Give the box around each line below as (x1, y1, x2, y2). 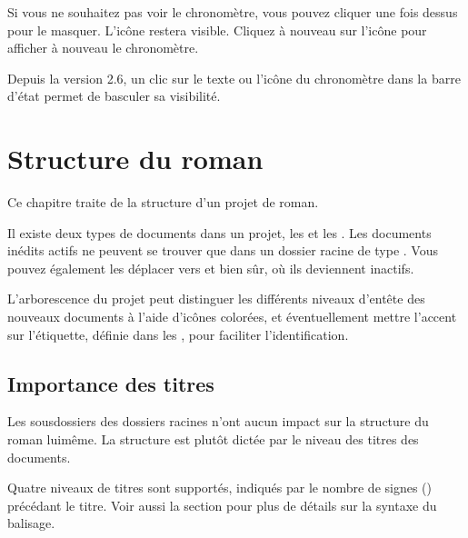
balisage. (7, 513, 55, 533)
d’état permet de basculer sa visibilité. (7, 86, 221, 105)
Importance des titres (7, 369, 214, 397)
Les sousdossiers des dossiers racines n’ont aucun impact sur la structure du (7, 412, 429, 431)
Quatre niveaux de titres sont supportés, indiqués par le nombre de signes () (7, 478, 433, 497)
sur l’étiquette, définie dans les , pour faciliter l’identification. (7, 324, 349, 344)
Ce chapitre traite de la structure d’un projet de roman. (7, 193, 319, 212)
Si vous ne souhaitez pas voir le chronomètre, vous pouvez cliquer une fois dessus (7, 3, 458, 21)
